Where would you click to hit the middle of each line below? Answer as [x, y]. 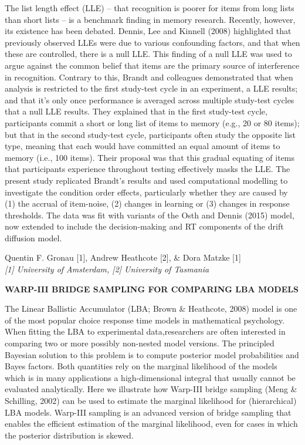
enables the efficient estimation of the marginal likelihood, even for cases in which [151, 424]
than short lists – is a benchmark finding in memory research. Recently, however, [150, 19]
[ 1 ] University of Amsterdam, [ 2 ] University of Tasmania [107, 269]
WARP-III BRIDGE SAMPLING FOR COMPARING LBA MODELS [152, 289]
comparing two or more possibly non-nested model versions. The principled [140, 343]
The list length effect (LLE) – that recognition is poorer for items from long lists [150, 8]
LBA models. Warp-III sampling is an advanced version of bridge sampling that [148, 412]
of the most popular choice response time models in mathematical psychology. [145, 320]
